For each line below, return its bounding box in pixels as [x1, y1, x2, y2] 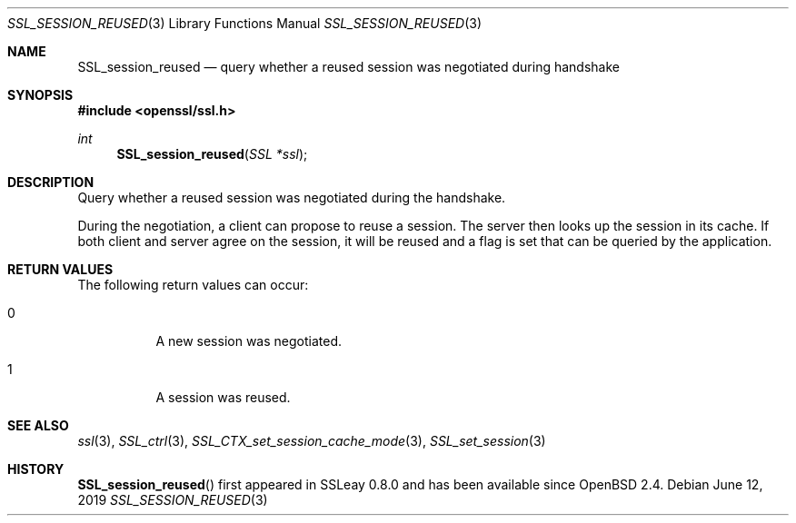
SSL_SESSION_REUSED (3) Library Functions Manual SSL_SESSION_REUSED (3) [7, 15, 483, 31]
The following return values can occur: [77, 277, 309, 292]
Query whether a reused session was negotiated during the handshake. [77, 190, 506, 205]
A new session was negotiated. [155, 333, 342, 349]
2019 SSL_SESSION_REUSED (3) [77, 492, 268, 508]
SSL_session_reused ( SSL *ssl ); [116, 146, 308, 162]
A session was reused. [155, 390, 291, 405]
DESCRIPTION [7, 174, 95, 190]
